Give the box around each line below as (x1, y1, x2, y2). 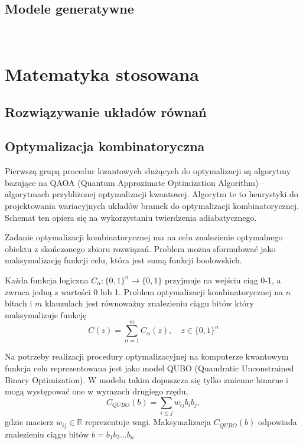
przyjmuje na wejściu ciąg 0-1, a (165, 273, 281, 286)
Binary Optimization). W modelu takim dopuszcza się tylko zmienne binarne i (5, 373, 288, 386)
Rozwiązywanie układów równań (5, 102, 207, 120)
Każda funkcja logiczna (5, 273, 89, 286)
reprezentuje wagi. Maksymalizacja (85, 416, 211, 428)
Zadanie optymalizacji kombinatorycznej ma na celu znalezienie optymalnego (5, 231, 283, 243)
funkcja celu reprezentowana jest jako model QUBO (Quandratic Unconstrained (5, 362, 294, 374)
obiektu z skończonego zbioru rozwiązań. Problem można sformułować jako (5, 242, 276, 254)
